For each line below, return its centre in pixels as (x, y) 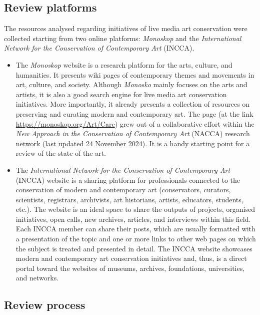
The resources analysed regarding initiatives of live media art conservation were (126, 28)
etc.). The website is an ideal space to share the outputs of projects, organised (135, 209)
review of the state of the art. (61, 153)
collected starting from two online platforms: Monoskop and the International (123, 38)
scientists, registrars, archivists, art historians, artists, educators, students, (129, 199)
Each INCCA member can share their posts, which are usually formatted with (135, 229)
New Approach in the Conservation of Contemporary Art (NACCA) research (133, 133)
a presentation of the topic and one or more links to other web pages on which (136, 239)
